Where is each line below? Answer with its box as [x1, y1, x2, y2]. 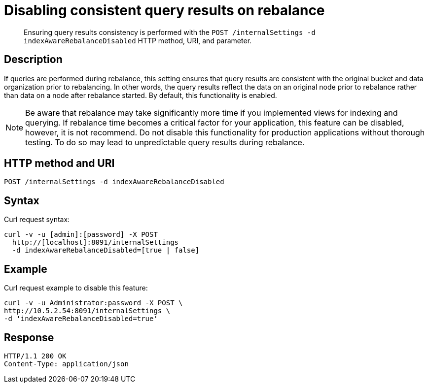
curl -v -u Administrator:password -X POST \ [4, 299, 183, 307]
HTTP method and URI [4, 157, 115, 170]
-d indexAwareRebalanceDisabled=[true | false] [12, 246, 200, 255]
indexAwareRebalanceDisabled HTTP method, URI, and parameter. [24, 36, 252, 45]
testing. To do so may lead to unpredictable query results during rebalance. [25, 137, 305, 147]
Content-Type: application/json [4, 359, 129, 368]
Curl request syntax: [4, 215, 70, 224]
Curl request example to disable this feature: [4, 284, 148, 292]
